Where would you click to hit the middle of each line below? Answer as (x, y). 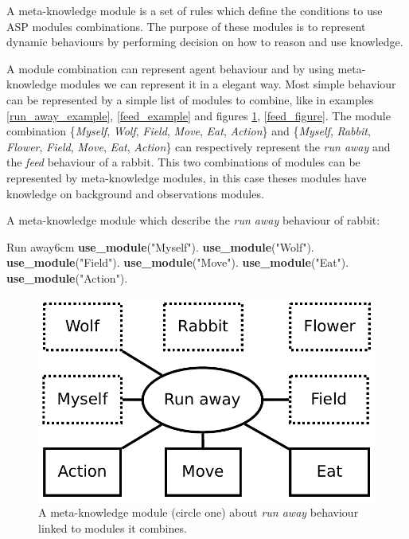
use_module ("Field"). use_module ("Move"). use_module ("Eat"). (178, 262)
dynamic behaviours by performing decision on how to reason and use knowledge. (205, 42)
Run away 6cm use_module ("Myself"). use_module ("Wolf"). (160, 246)
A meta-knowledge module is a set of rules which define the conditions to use (195, 10)
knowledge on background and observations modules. (135, 193)
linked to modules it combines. (113, 527)
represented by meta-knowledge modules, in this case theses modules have (187, 177)
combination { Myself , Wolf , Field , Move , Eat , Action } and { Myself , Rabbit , (189, 131)
